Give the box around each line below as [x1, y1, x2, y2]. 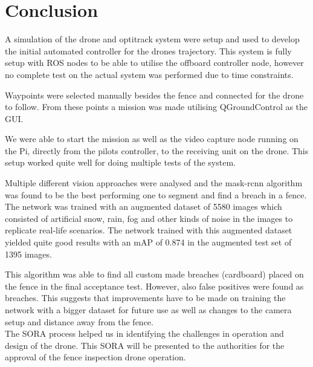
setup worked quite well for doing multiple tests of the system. [5, 156, 236, 169]
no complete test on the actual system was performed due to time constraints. [5, 68, 294, 80]
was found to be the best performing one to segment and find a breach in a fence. [5, 188, 307, 201]
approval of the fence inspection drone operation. [5, 351, 186, 363]
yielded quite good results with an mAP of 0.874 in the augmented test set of [5, 236, 292, 248]
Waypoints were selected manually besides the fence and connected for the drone [5, 88, 304, 101]
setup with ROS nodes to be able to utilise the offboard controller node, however [5, 56, 304, 69]
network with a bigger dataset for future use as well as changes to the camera [5, 304, 292, 316]
